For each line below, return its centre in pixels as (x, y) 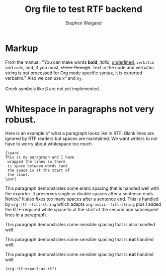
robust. (21, 119)
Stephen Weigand (83, 23)
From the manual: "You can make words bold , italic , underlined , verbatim (80, 62)
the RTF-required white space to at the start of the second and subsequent (82, 210)
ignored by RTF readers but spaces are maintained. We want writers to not (82, 138)
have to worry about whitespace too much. (49, 144)
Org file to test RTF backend (83, 9)
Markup (22, 48)
